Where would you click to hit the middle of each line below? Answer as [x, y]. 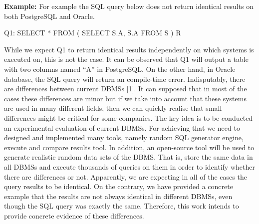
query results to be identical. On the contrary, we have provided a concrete [119, 186]
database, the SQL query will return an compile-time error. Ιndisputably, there [125, 79]
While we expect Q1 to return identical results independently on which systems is [129, 49]
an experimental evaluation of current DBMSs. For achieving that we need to [122, 127]
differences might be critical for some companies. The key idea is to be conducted [129, 117]
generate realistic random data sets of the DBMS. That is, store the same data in [129, 157]
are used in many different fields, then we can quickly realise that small [113, 108]
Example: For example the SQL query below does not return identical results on [129, 6]
